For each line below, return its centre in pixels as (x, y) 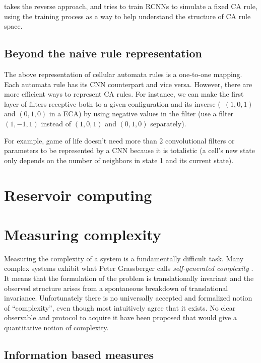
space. (13, 26)
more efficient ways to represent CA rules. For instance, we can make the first (124, 94)
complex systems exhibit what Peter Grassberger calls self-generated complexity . (129, 268)
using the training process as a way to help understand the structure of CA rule (127, 16)
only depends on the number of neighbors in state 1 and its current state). (119, 160)
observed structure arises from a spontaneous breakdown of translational (116, 288)
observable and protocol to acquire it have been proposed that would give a (120, 317)
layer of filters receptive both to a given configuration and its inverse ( (112, 103)
